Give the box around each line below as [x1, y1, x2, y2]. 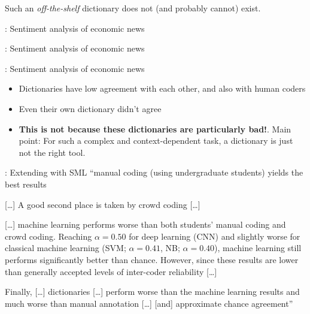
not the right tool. [19, 146, 86, 158]
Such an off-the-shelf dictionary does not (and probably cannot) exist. [5, 2, 261, 14]
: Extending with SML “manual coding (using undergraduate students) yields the [5, 166, 303, 179]
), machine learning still [214, 241, 302, 254]
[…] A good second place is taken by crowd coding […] [5, 198, 200, 210]
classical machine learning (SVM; [5, 241, 126, 254]
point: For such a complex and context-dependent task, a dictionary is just [19, 134, 293, 147]
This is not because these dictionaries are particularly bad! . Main [19, 122, 291, 135]
